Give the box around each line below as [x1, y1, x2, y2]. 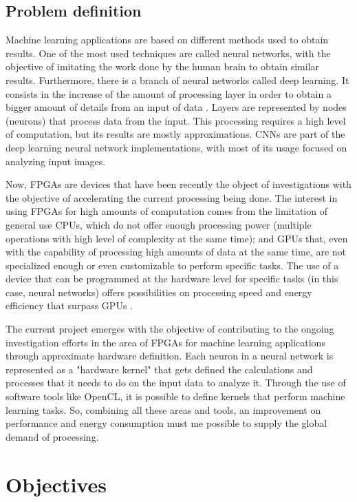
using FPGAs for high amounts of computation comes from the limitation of [6, 204, 327, 218]
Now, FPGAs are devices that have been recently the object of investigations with [6, 177, 351, 191]
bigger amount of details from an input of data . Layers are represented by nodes [6, 100, 347, 114]
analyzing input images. [6, 154, 106, 168]
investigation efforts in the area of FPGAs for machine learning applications [6, 335, 325, 349]
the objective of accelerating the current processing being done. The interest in [6, 190, 338, 205]
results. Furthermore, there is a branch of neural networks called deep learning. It [6, 72, 349, 87]
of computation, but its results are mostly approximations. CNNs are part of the [6, 127, 345, 141]
